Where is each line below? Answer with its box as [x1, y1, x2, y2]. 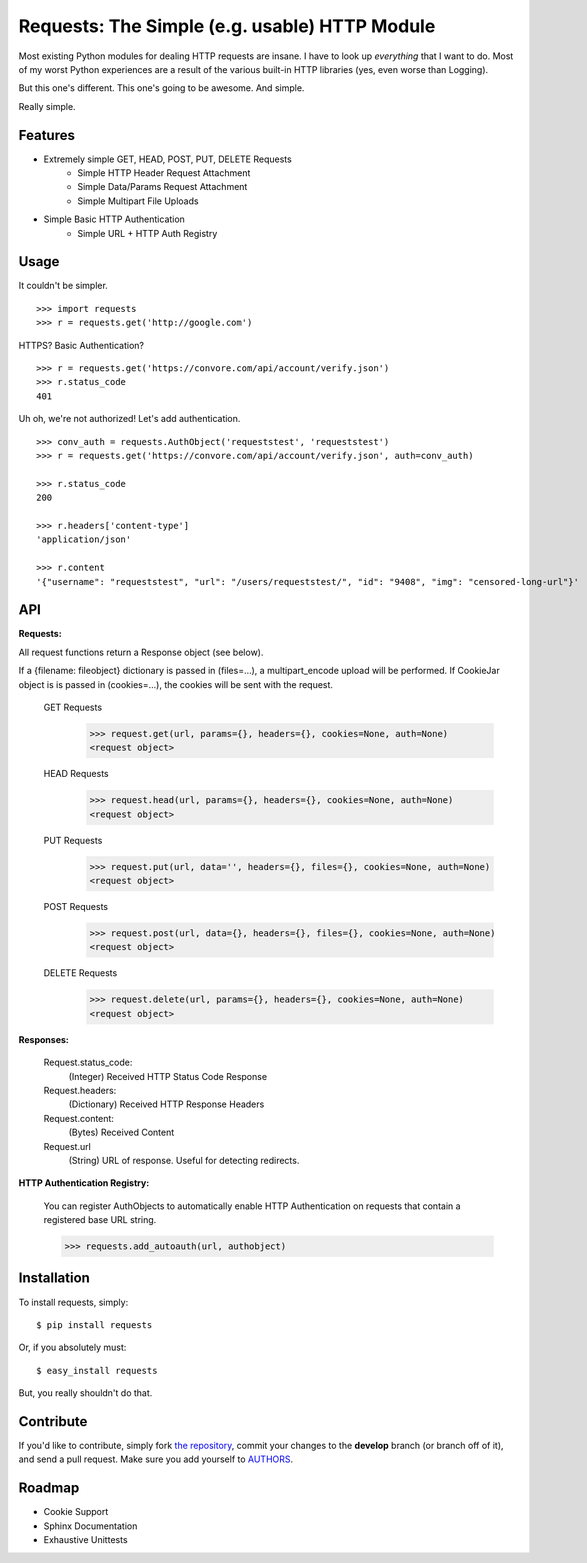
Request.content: [43, 1112, 115, 1124]
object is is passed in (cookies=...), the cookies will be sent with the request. [18, 678, 334, 690]
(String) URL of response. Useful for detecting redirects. [68, 1154, 300, 1166]
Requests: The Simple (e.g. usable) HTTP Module [18, 15, 436, 37]
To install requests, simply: [18, 1296, 129, 1308]
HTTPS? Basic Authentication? [18, 339, 145, 351]
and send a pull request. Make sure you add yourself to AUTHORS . [18, 1453, 294, 1465]
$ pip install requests [36, 1319, 153, 1330]
